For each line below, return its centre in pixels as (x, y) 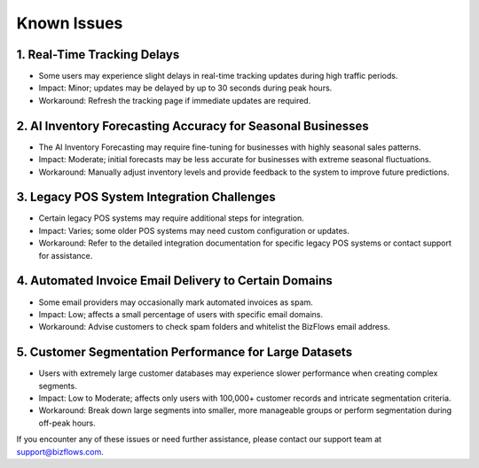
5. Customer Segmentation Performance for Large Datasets (185, 352)
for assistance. (66, 255)
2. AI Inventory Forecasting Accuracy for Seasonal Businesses (193, 125)
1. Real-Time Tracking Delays (98, 55)
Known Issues (70, 23)
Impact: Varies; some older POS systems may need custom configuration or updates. (194, 230)
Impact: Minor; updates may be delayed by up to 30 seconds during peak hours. (185, 88)
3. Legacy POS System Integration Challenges (146, 197)
